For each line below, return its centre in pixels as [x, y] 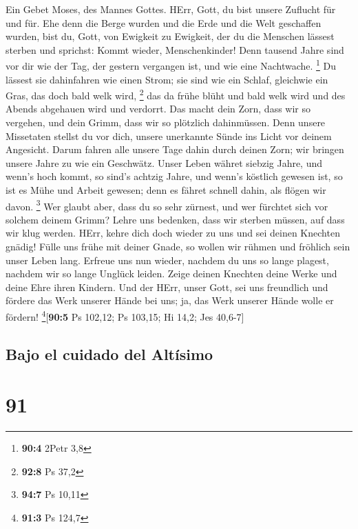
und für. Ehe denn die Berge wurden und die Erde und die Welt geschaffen [164, 22]
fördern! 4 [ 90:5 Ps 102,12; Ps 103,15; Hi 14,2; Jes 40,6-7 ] [125, 316]
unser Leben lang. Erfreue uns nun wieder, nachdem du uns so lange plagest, [167, 260]
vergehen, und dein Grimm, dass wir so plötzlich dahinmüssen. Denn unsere [166, 122]
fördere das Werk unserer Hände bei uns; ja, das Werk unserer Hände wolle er [170, 300]
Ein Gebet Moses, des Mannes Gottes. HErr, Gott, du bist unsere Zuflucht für [171, 9]
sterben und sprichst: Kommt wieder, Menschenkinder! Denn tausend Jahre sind [175, 49]
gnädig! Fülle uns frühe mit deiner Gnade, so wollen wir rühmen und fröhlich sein [178, 247]
